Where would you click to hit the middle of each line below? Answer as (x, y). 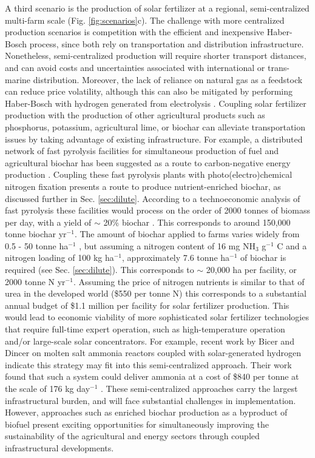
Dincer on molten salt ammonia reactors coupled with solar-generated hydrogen (153, 353)
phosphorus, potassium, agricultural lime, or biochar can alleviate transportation (155, 126)
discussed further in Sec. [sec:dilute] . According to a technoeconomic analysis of (153, 198)
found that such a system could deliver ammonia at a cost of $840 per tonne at (152, 376)
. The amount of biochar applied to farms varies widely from (187, 234)
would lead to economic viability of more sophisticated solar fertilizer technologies (157, 317)
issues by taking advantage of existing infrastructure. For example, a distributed (154, 139)
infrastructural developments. (59, 447)
